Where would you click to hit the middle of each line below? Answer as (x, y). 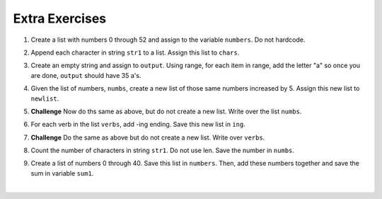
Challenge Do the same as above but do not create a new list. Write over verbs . (148, 137)
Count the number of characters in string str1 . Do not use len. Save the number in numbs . (163, 150)
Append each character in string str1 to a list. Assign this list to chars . (135, 52)
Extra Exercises (59, 18)
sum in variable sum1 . (62, 173)
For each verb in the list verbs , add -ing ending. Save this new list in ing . (138, 125)
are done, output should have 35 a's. (86, 75)
